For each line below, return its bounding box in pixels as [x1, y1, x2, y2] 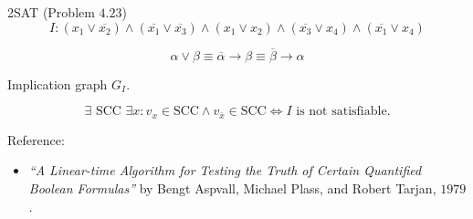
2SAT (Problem [7, 3, 95, 21]
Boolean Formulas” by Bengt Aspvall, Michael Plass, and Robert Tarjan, [28, 179, 436, 198]
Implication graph [7, 74, 108, 93]
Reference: [7, 130, 65, 149]
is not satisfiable [296, 105, 387, 119]
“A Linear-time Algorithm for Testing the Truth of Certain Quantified [28, 161, 422, 180]
